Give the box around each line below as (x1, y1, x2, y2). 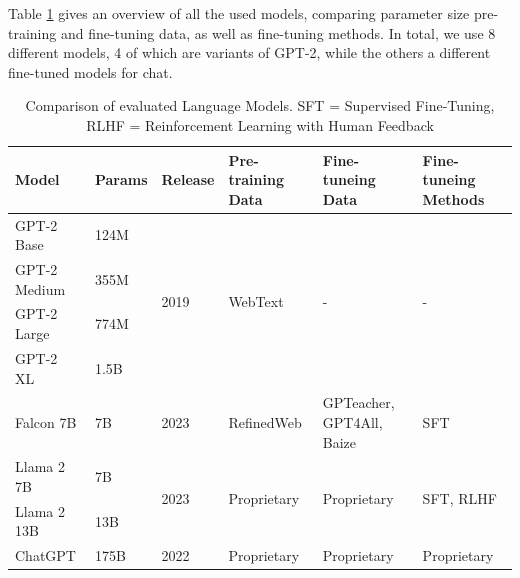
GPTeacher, (322, 392, 395, 413)
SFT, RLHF (422, 488, 497, 509)
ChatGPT (15, 545, 76, 566)
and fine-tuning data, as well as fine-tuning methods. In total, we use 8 (60, 22, 496, 43)
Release (161, 169, 215, 190)
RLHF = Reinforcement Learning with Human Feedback (86, 114, 434, 135)
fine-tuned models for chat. (8, 61, 173, 82)
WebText (228, 291, 284, 312)
